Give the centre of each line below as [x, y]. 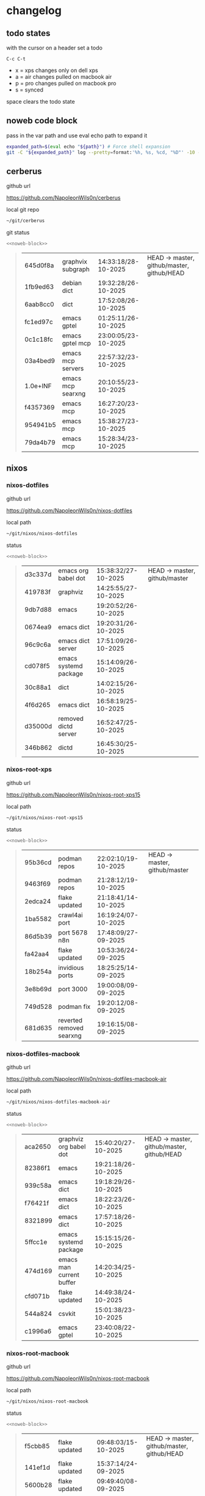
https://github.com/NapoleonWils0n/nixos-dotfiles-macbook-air [86, 1079]
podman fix [74, 1006]
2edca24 [38, 901]
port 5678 [73, 933]
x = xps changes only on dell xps [57, 70]
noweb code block [42, 121]
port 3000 [73, 989]
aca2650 [38, 1146]
